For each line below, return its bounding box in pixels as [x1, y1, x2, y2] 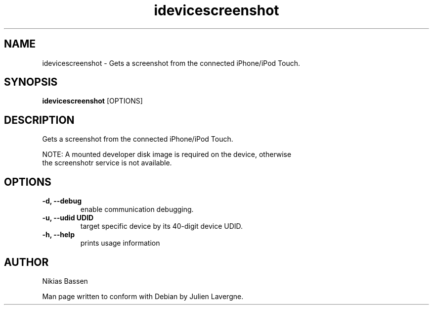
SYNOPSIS [4, 76, 58, 89]
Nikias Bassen [42, 276, 88, 285]
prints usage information [80, 239, 160, 248]
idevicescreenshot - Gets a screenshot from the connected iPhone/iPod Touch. [42, 58, 300, 67]
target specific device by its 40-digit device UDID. [80, 222, 243, 231]
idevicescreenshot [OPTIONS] [42, 97, 143, 105]
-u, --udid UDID [42, 213, 94, 222]
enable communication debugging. [80, 205, 194, 214]
